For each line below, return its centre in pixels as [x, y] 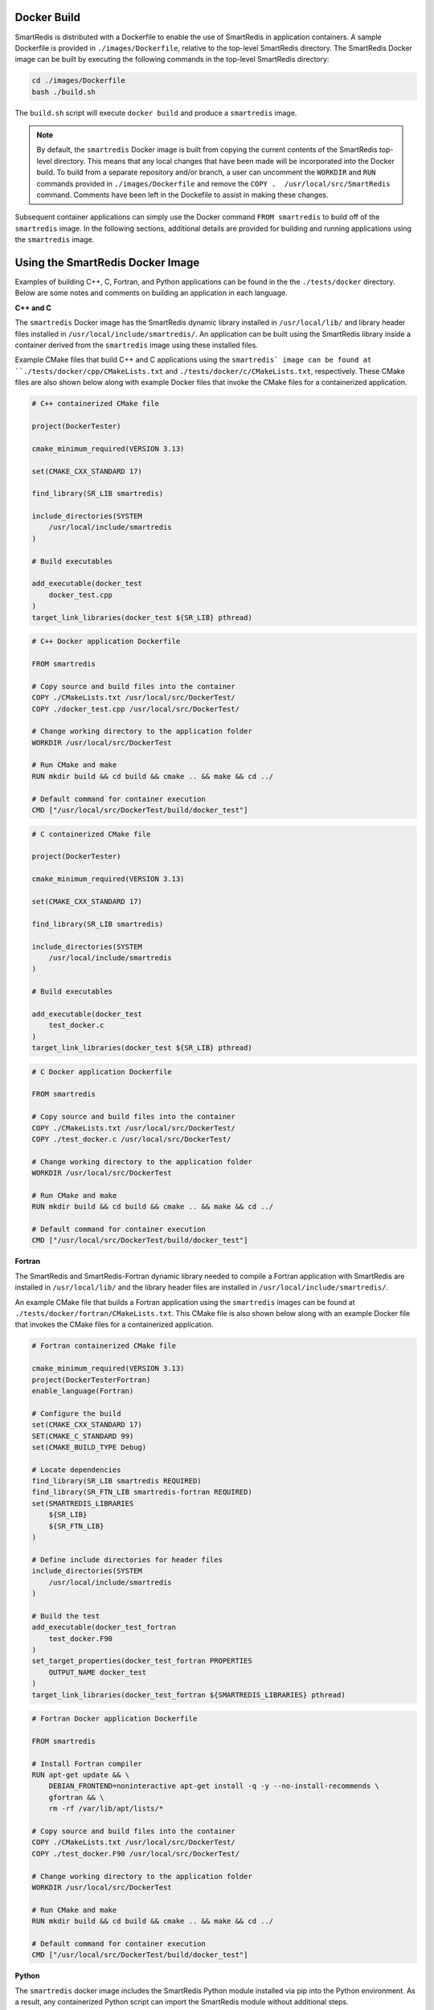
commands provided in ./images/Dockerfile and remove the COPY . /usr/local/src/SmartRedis [213, 183]
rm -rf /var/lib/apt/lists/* [106, 1809]
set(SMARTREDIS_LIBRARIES [83, 1503]
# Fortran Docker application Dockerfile [115, 1719]
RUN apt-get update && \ [81, 1775]
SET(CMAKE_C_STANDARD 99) [83, 1436]
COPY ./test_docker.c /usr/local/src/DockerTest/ [131, 1139]
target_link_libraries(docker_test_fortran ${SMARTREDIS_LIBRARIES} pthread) [188, 1695]
